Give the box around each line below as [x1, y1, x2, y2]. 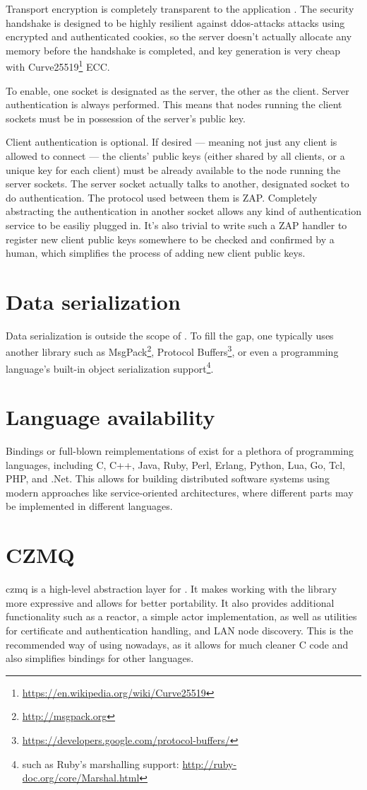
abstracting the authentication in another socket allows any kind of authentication [6, 204, 361, 219]
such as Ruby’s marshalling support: [22, 756, 179, 771]
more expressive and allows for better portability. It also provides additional [6, 595, 335, 610]
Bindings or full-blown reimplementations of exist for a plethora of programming [6, 443, 354, 458]
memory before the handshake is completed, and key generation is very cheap [6, 42, 341, 57]
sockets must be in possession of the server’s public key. [6, 110, 246, 125]
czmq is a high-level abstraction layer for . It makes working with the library [6, 581, 337, 596]
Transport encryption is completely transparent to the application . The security [6, 1, 354, 16]
